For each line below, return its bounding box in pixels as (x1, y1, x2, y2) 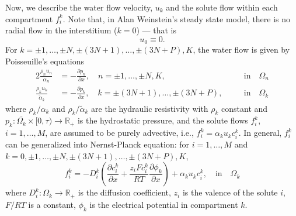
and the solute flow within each (166, 1, 278, 13)
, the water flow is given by (193, 43, 290, 56)
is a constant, (28, 198, 76, 210)
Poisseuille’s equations (5, 54, 85, 67)
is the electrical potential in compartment (89, 198, 238, 210)
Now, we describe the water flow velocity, (5, 1, 153, 13)
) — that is (136, 24, 176, 36)
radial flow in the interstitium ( (5, 24, 117, 36)
